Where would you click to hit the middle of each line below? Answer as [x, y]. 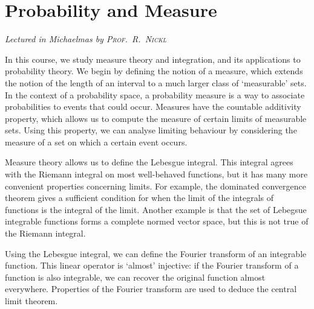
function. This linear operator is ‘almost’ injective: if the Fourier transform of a [152, 265]
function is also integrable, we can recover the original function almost [135, 277]
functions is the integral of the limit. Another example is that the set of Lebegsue [156, 209]
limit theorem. [31, 301]
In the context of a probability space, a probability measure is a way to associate [155, 94]
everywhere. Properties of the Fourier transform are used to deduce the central [151, 289]
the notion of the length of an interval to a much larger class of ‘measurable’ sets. [156, 82]
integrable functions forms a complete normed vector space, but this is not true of [157, 221]
